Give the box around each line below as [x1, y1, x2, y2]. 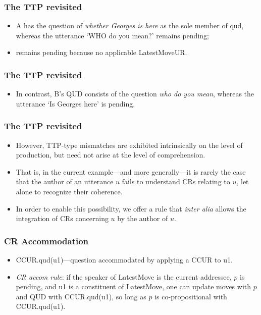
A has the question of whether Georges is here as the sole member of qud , [16, 20, 244, 31]
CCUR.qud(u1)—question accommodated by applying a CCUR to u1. [16, 254, 233, 265]
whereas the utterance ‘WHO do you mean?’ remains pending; [16, 30, 209, 40]
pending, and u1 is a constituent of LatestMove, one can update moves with [16, 281, 251, 292]
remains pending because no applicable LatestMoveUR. [16, 47, 187, 58]
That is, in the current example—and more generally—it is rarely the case [16, 166, 246, 177]
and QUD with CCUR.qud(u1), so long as [16, 291, 146, 301]
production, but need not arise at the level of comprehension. [16, 149, 205, 160]
